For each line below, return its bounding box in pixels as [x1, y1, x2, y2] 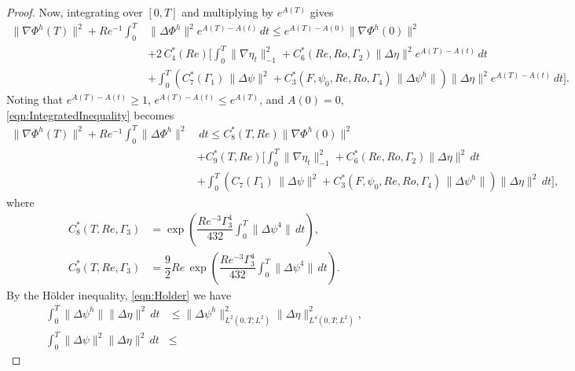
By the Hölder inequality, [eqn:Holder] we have [6, 286, 232, 303]
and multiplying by [181, 4, 273, 20]
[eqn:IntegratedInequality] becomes [6, 106, 174, 123]
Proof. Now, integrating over [6, 4, 143, 20]
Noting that [6, 91, 63, 108]
